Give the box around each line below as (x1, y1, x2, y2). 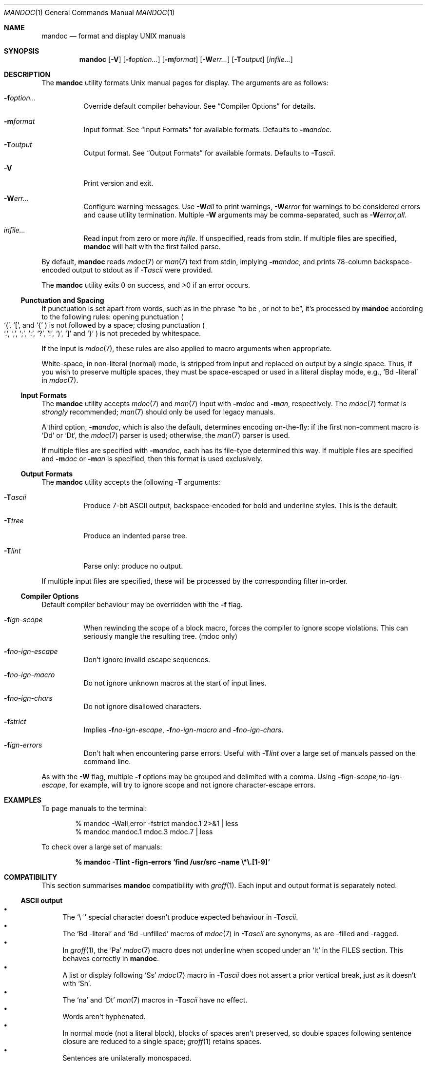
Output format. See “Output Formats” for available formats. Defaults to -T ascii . (83, 149, 335, 157)
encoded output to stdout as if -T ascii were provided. (41, 266, 213, 274)
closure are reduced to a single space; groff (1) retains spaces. (62, 1037, 262, 1045)
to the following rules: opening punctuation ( (41, 313, 184, 321)
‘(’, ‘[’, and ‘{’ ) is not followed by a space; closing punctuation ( (4, 321, 205, 329)
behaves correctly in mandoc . (62, 954, 159, 963)
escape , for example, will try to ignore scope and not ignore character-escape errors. (41, 781, 316, 789)
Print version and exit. (83, 179, 154, 187)
